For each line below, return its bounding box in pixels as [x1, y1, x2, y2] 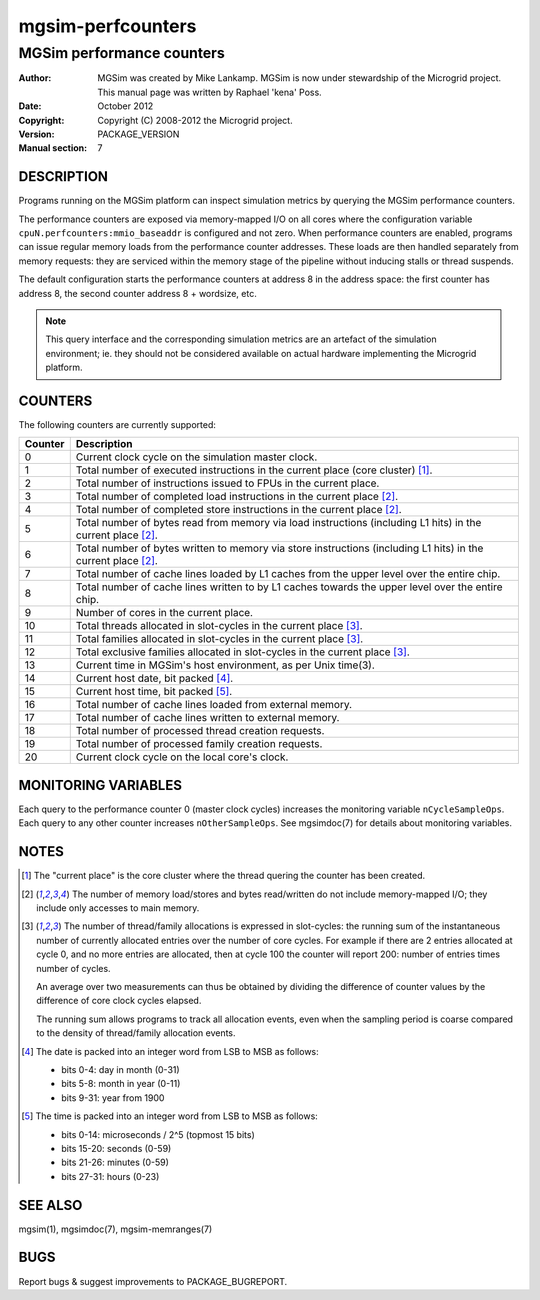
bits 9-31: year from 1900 [61, 1091, 165, 1104]
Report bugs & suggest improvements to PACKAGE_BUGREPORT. [18, 1275, 288, 1287]
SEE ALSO [18, 1196, 83, 1214]
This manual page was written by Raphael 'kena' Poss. [97, 86, 322, 98]
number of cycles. [36, 962, 111, 974]
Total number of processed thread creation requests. [75, 724, 325, 738]
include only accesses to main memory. [36, 902, 200, 914]
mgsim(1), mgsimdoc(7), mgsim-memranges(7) [18, 1223, 213, 1235]
